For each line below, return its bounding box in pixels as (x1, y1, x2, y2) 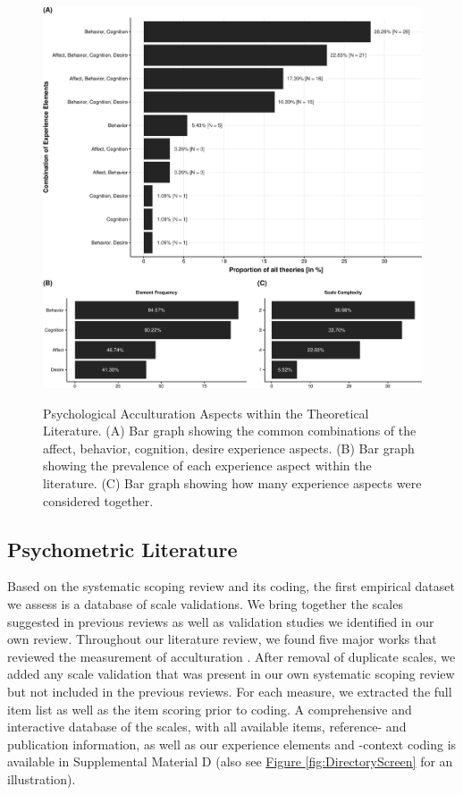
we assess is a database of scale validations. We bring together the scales (7, 595, 403, 613)
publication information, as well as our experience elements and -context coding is (7, 734, 457, 753)
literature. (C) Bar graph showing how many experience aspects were (43, 474, 422, 493)
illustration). (7, 769, 76, 788)
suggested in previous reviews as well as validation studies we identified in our (7, 612, 434, 630)
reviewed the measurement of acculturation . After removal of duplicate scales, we (7, 647, 456, 665)
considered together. (43, 491, 154, 510)
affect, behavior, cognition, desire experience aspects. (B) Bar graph (43, 438, 415, 457)
